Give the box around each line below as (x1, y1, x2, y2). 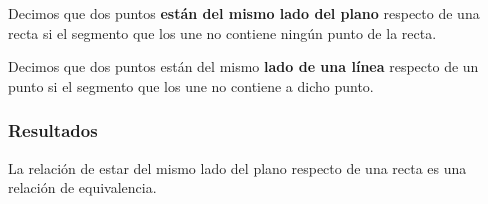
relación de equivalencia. (8, 177, 157, 198)
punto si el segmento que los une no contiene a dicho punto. (8, 75, 374, 96)
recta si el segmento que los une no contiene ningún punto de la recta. (8, 22, 437, 43)
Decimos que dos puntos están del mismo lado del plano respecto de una (8, 3, 480, 23)
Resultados (8, 118, 98, 143)
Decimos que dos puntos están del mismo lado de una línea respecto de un (8, 56, 479, 77)
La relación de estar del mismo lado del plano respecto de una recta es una (8, 157, 467, 178)
